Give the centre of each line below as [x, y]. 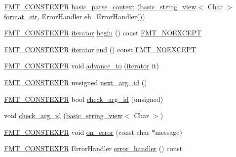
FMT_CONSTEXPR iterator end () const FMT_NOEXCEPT [100, 49]
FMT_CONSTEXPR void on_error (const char [77, 132]
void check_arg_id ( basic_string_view [63, 115]
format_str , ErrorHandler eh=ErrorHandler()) [75, 16]
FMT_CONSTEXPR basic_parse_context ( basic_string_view [100, 6]
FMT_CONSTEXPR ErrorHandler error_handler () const [93, 148]
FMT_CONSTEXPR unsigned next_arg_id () [76, 82]
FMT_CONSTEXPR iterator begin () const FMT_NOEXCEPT [103, 33]
